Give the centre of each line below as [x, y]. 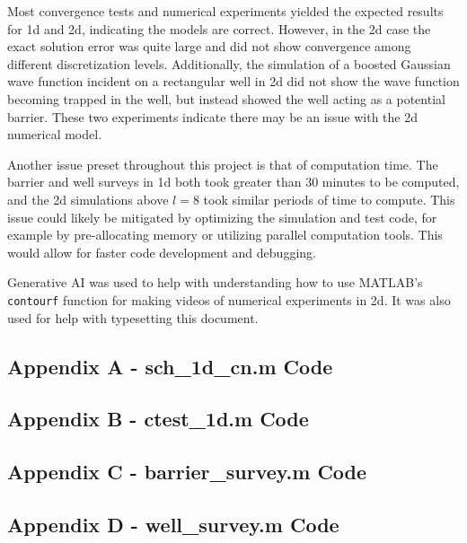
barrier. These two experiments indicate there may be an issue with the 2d [213, 116]
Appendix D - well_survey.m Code [173, 524]
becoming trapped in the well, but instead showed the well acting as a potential [226, 98]
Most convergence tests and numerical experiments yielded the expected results [225, 11]
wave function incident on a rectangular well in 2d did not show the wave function [233, 81]
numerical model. [55, 134]
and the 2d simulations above [88, 199]
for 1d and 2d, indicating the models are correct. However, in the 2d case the [219, 28]
